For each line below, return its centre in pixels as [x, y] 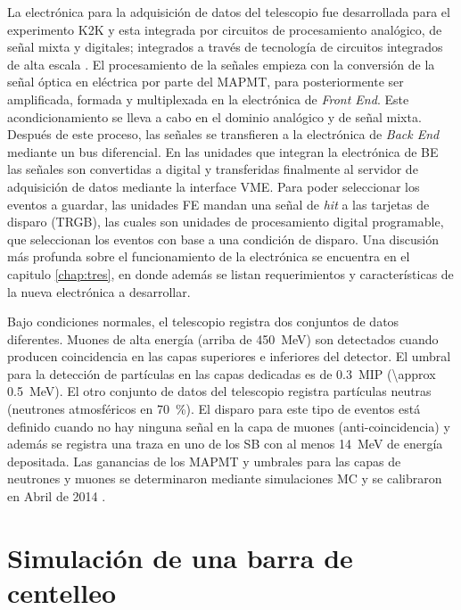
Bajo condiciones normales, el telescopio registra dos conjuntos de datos [203, 321]
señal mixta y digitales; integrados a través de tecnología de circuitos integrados [225, 47]
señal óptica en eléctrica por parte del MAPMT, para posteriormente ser [206, 82]
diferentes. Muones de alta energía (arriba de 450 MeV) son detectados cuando [223, 338]
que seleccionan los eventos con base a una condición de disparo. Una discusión [223, 239]
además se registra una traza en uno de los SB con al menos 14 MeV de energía [225, 444]
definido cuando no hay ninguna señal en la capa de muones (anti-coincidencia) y [229, 426]
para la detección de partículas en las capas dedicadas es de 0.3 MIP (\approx [222, 373]
